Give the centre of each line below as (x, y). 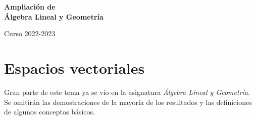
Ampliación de (30, 7)
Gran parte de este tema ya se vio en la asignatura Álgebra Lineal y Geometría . (127, 92)
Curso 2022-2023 (30, 33)
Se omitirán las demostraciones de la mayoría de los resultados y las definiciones (128, 102)
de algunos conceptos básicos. (49, 112)
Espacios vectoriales (74, 68)
